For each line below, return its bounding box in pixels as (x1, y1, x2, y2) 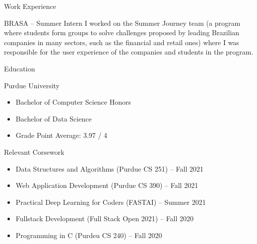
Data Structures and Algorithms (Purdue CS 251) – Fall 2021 (15, 163, 203, 174)
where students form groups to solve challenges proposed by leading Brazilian (4, 27, 240, 38)
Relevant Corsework (4, 146, 64, 157)
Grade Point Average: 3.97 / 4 (15, 130, 108, 140)
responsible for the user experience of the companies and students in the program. (4, 47, 254, 57)
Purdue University (4, 80, 60, 90)
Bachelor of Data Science (15, 113, 92, 123)
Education (4, 63, 35, 73)
